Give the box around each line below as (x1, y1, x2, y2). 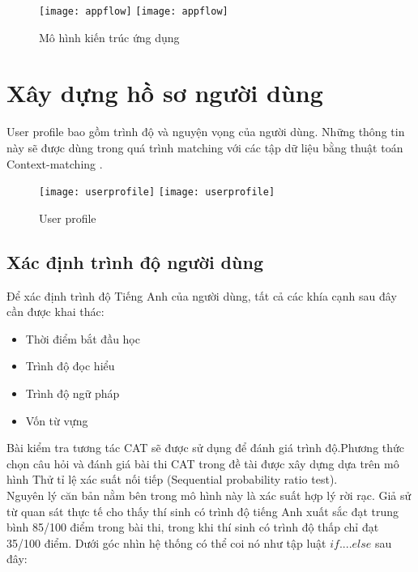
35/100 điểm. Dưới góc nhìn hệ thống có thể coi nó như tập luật (6, 534, 326, 551)
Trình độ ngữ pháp (25, 384, 120, 401)
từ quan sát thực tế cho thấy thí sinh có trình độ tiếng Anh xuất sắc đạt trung (6, 502, 399, 519)
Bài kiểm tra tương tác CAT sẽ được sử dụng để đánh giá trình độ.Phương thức (6, 439, 405, 456)
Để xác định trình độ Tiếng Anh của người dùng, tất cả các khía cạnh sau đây (6, 287, 397, 304)
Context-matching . (6, 155, 103, 172)
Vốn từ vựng (25, 412, 88, 429)
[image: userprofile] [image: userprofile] (39, 186, 275, 198)
